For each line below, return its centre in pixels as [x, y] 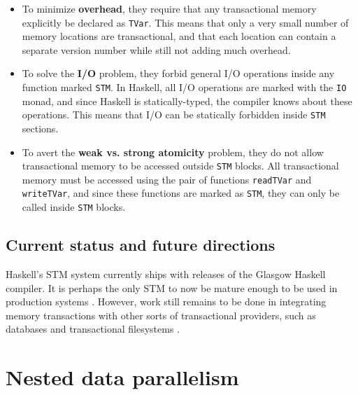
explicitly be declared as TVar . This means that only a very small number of [185, 22]
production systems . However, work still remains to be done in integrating [166, 302]
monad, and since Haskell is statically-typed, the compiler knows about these [187, 101]
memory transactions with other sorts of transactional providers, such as [161, 315]
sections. [40, 128]
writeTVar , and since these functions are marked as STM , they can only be [181, 193]
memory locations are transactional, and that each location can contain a [179, 36]
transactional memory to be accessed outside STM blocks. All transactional [180, 166]
